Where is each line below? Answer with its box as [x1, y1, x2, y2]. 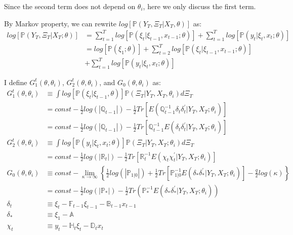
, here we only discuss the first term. [143, 1, 256, 11]
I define [4, 76, 27, 87]
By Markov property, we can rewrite [4, 18, 117, 28]
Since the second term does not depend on [4, 1, 136, 11]
